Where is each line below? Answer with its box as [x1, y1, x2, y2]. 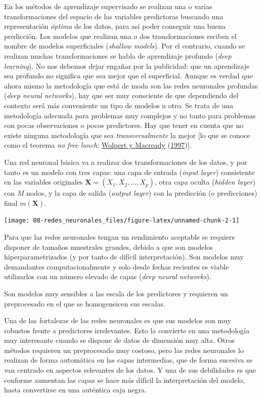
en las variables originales [4, 176, 83, 187]
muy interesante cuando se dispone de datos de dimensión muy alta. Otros [4, 335, 235, 345]
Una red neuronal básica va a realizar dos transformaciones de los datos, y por [4, 156, 247, 167]
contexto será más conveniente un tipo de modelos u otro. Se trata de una [4, 100, 233, 110]
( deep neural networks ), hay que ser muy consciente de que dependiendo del [4, 90, 239, 101]
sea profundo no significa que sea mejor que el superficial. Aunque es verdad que [4, 70, 253, 81]
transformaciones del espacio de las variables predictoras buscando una [4, 11, 224, 21]
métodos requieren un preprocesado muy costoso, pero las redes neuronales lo [4, 344, 244, 355]
